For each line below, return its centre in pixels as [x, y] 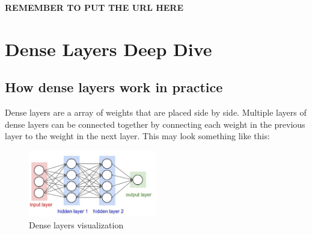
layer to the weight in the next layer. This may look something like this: [137, 136]
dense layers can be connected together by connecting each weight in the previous [155, 124]
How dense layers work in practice [114, 87]
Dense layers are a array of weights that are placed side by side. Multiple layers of [156, 112]
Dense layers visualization [76, 224]
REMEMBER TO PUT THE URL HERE [94, 7]
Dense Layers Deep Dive [109, 49]
